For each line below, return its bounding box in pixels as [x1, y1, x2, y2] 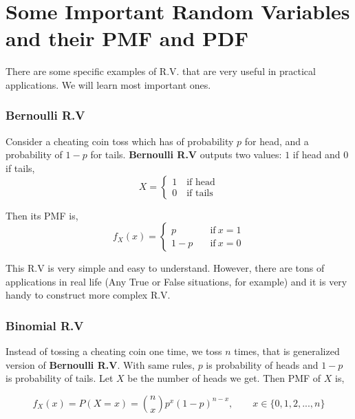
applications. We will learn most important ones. [6, 77, 211, 92]
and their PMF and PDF [6, 24, 248, 52]
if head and [292, 147, 341, 162]
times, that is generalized [234, 344, 340, 358]
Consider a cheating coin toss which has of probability [6, 133, 234, 148]
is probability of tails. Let [6, 371, 114, 385]
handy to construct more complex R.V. [6, 288, 171, 302]
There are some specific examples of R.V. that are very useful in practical [6, 64, 316, 78]
